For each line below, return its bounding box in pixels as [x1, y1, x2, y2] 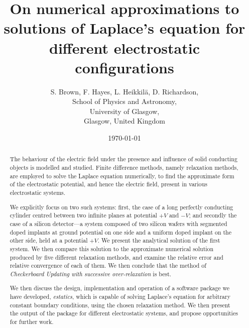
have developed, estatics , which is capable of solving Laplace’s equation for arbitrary [10, 292, 230, 301]
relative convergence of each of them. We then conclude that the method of [10, 261, 206, 270]
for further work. [10, 317, 54, 326]
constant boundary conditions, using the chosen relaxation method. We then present [10, 300, 230, 309]
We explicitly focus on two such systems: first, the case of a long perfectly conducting [10, 202, 233, 211]
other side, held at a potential [10, 236, 88, 245]
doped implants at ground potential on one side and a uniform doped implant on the [10, 228, 231, 236]
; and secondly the [189, 211, 237, 220]
